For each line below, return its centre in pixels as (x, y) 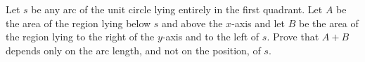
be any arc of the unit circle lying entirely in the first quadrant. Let (177, 9)
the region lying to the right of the (80, 37)
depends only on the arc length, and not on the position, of (133, 50)
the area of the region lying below (78, 23)
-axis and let (258, 23)
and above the (192, 23)
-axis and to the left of (211, 37)
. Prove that (293, 37)
